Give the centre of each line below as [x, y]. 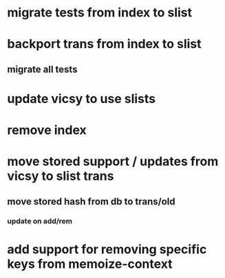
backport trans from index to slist [104, 44]
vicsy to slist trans [61, 176]
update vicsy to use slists [82, 99]
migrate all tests [42, 69]
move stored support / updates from [113, 162]
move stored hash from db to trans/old [91, 201]
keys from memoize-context [90, 264]
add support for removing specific [107, 249]
